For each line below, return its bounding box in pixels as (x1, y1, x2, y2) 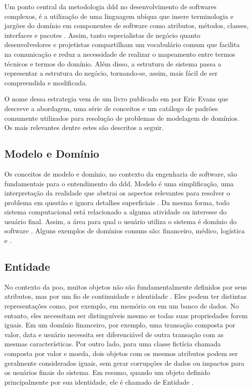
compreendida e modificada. (4, 77, 87, 87)
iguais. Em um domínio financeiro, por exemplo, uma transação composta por (4, 320, 236, 330)
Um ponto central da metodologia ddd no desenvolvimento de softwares (4, 1, 217, 11)
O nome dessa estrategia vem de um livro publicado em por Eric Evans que (4, 94, 229, 104)
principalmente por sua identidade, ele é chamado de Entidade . (4, 376, 194, 387)
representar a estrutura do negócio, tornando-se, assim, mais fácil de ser (4, 68, 218, 78)
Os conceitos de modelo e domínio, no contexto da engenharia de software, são (4, 168, 237, 179)
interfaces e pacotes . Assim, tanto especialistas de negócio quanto (4, 30, 201, 40)
